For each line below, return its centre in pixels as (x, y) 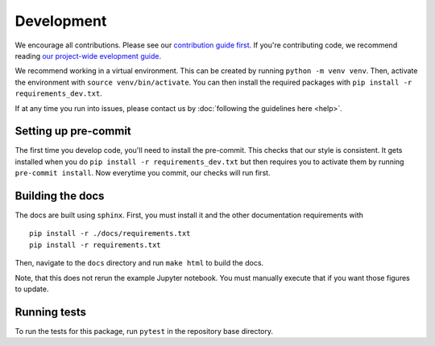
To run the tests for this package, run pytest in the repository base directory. (144, 331)
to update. (32, 289)
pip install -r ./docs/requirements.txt (110, 234)
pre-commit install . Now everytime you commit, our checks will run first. (143, 173)
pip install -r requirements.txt (95, 245)
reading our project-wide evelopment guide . (88, 56)
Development (61, 21)
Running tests (51, 312)
